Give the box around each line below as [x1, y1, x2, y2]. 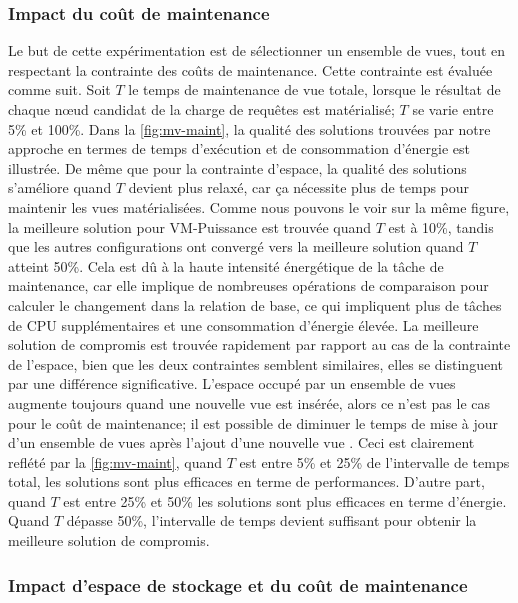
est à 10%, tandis [388, 216, 494, 237]
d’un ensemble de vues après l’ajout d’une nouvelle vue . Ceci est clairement [8, 432, 475, 453]
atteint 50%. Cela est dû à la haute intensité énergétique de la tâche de [8, 255, 444, 276]
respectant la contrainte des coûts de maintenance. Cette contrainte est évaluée [8, 59, 493, 80]
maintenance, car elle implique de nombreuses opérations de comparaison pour [8, 275, 489, 296]
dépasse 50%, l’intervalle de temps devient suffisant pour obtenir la [66, 510, 477, 531]
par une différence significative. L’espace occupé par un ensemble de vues [8, 373, 456, 394]
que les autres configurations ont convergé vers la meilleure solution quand [8, 236, 464, 257]
